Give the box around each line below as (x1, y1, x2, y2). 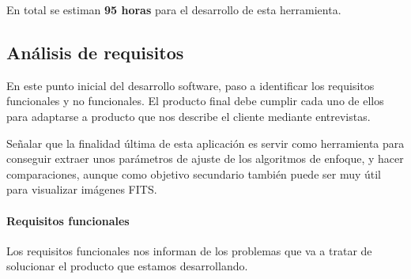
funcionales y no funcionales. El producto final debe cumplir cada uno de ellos (6, 92, 384, 109)
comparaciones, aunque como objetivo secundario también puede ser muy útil (6, 165, 382, 182)
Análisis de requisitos (6, 40, 184, 64)
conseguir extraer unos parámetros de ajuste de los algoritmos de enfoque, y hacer (6, 150, 404, 167)
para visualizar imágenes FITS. (6, 181, 157, 198)
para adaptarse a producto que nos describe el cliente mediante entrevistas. (6, 107, 371, 124)
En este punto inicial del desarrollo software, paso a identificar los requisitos (6, 77, 375, 93)
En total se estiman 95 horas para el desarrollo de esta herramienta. (6, 2, 341, 17)
